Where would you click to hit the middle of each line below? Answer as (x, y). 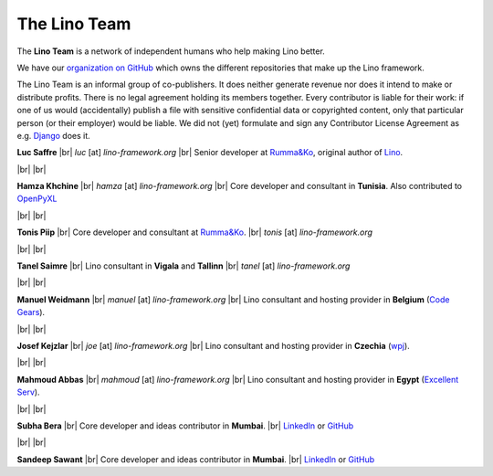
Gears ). (31, 312)
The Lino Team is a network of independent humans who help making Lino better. (171, 51)
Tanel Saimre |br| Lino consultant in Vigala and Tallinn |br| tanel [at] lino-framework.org (184, 266)
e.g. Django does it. (53, 135)
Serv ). (28, 392)
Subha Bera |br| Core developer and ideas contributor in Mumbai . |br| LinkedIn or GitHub (185, 426)
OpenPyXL (37, 199)
